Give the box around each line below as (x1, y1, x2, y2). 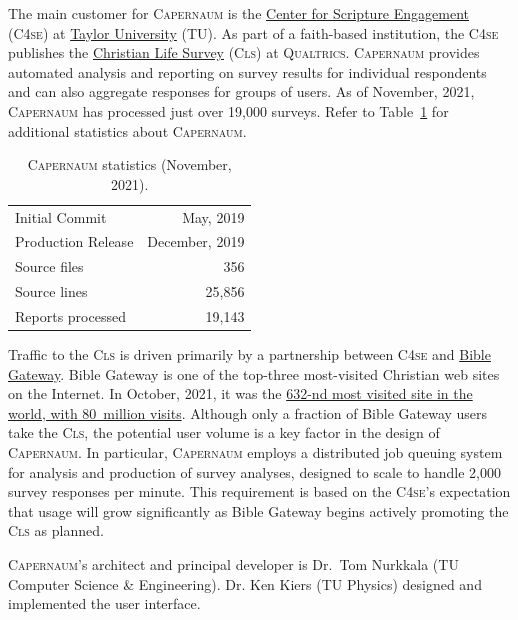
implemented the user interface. (8, 593, 201, 614)
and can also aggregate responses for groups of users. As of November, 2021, (8, 81, 475, 102)
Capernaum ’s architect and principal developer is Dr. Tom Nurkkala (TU (8, 554, 459, 574)
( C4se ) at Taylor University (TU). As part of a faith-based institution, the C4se (8, 22, 499, 43)
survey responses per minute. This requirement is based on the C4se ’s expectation (8, 481, 511, 502)
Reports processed (15, 305, 126, 326)
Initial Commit (15, 206, 107, 227)
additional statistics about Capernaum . (8, 120, 247, 141)
